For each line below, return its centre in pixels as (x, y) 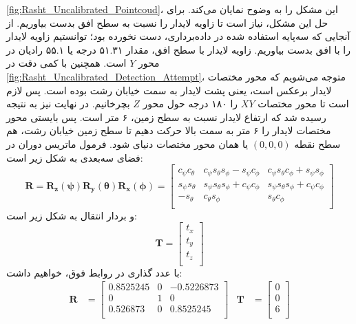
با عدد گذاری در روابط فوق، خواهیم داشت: (94, 272)
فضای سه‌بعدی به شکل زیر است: (75, 157)
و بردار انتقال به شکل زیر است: (72, 215)
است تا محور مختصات (303, 104)
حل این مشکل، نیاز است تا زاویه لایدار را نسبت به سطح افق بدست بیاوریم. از (167, 22)
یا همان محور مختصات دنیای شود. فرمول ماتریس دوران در (127, 143)
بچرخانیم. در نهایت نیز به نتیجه (68, 104)
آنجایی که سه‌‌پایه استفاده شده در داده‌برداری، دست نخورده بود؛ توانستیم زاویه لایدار (178, 36)
